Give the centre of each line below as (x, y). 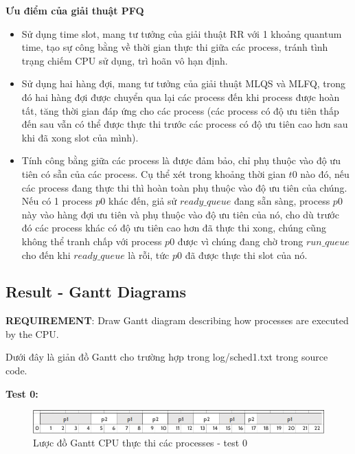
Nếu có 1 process (57, 201)
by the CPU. (32, 333)
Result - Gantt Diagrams (96, 292)
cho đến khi (46, 254)
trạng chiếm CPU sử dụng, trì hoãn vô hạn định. (125, 60)
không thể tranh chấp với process (92, 241)
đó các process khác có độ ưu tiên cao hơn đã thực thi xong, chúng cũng (174, 228)
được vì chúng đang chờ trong (240, 241)
